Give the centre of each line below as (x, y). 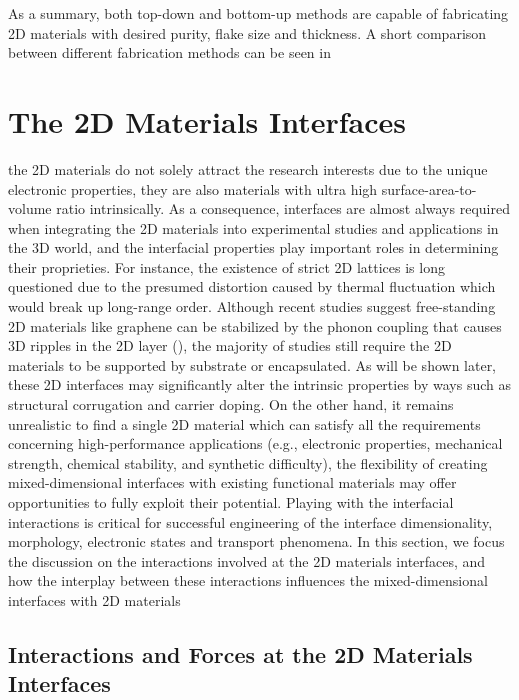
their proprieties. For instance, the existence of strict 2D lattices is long (226, 266)
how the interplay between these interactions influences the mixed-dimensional (248, 580)
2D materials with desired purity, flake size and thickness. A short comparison (247, 32)
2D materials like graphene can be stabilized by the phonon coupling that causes (255, 325)
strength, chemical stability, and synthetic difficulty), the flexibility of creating (248, 462)
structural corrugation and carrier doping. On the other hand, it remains (231, 404)
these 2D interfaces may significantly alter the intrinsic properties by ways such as (260, 384)
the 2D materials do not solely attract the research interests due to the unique (248, 168)
